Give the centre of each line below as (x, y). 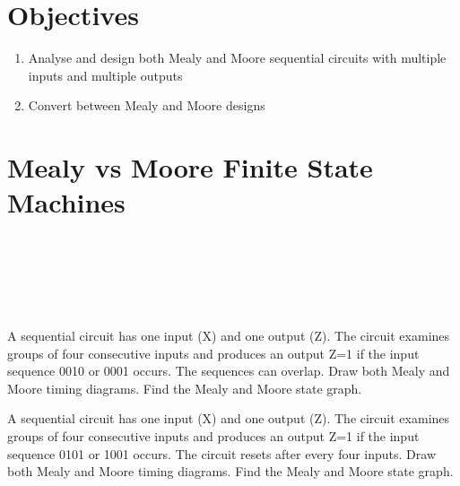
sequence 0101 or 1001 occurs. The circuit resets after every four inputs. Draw (222, 453)
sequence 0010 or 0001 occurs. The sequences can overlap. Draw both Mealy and (229, 371)
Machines (66, 202)
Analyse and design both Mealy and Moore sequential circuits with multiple (237, 58)
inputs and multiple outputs (105, 75)
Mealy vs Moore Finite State (190, 167)
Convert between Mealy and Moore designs (147, 105)
